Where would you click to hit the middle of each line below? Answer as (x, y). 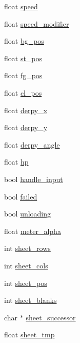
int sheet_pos (26, 283)
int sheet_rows (27, 248)
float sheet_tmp (29, 335)
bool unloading (28, 214)
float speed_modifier (37, 23)
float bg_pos (24, 41)
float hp (16, 162)
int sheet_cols (26, 265)
